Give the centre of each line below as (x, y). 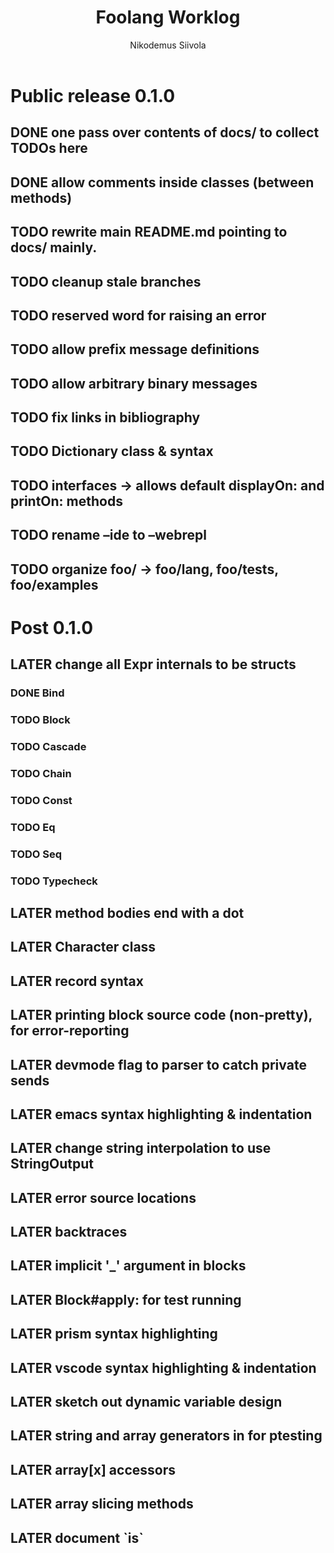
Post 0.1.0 (52, 627)
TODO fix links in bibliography (105, 417)
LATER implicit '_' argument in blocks (128, 1266)
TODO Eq (33, 827)
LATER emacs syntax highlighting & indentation (161, 1114)
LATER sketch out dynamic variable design (146, 1402)
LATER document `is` (77, 1537)
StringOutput (52, 1164)
